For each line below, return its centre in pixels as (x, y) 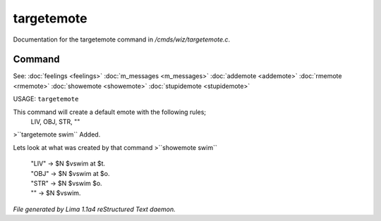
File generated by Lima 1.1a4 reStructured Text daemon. (94, 209)
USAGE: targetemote (46, 99)
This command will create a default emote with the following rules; (110, 112)
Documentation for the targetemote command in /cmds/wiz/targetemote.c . (122, 39)
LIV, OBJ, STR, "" (55, 122)
